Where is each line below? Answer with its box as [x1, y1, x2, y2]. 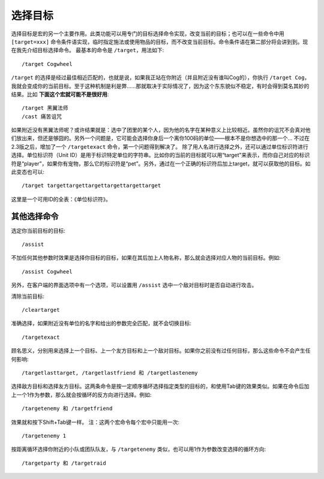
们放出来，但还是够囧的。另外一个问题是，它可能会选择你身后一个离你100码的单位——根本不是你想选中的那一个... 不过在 [11, 135, 310, 142]
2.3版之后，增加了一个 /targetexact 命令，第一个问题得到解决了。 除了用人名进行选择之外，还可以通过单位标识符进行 [11, 143, 308, 150]
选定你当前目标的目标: [11, 227, 66, 234]
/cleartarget [22, 306, 60, 314]
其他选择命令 [11, 211, 59, 221]
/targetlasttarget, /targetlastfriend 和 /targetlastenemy [22, 369, 198, 376]
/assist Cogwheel [22, 268, 73, 275]
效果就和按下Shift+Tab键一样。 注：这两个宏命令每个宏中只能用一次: [11, 418, 180, 426]
